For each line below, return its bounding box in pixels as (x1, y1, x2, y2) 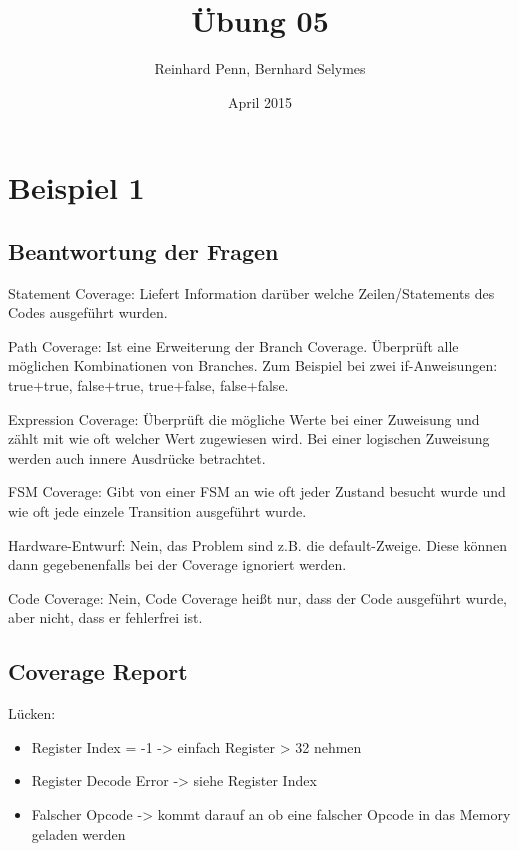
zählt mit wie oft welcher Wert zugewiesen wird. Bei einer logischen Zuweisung (8, 428, 490, 449)
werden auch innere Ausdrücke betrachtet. (8, 447, 266, 468)
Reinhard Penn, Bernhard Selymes (154, 58, 366, 79)
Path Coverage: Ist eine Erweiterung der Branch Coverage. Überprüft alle (8, 335, 459, 356)
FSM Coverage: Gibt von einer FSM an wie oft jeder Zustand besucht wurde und (8, 481, 506, 502)
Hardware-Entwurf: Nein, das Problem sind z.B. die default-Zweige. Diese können (8, 534, 507, 555)
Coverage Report (8, 656, 188, 687)
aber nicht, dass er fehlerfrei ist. (8, 607, 203, 628)
